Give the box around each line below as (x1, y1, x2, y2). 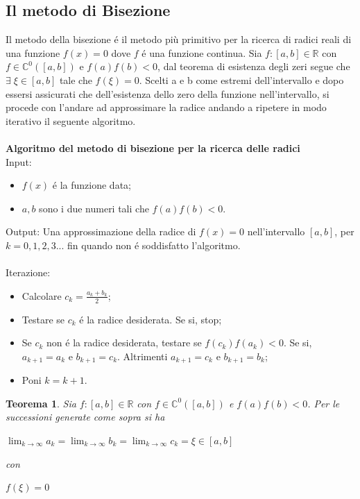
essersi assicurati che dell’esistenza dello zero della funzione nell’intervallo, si (6, 86, 329, 101)
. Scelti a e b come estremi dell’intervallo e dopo (139, 72, 344, 87)
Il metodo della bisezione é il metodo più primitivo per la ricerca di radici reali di (6, 32, 352, 46)
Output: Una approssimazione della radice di (6, 224, 196, 239)
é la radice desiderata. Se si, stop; (79, 312, 222, 326)
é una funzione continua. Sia (142, 45, 262, 60)
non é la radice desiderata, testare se (46, 335, 202, 350)
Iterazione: (6, 265, 51, 280)
